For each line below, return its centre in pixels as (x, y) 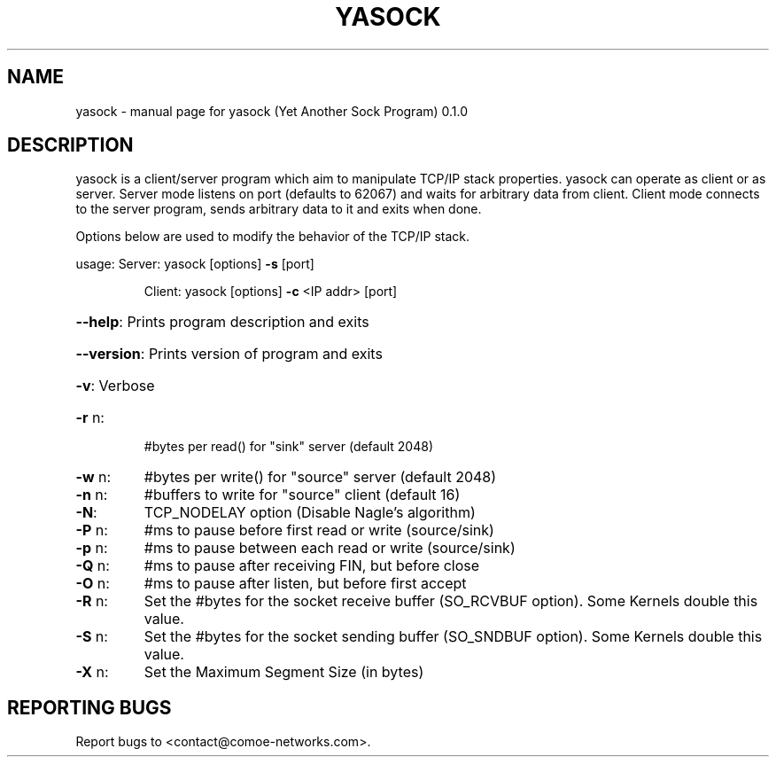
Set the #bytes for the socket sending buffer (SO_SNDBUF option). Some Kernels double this (453, 637)
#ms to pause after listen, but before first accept (305, 584)
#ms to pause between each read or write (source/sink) (330, 548)
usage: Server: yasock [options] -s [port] (195, 264)
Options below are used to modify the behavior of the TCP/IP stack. (273, 237)
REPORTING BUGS (89, 707)
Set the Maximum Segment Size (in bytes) (284, 672)
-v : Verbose (115, 386)
